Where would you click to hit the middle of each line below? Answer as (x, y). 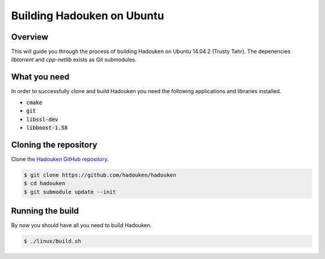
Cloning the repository (54, 145)
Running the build (45, 211)
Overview (30, 37)
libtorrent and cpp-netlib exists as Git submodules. (74, 59)
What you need (40, 77)
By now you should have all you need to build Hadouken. (82, 225)
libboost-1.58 (47, 127)
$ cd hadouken (45, 184)
